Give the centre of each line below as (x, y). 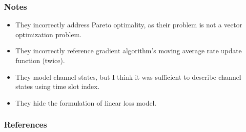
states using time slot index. (57, 86)
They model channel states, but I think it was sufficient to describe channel (128, 77)
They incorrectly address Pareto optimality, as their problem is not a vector (129, 25)
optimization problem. (49, 34)
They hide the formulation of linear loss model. (86, 102)
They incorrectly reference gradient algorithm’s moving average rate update (128, 51)
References (26, 124)
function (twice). (40, 60)
